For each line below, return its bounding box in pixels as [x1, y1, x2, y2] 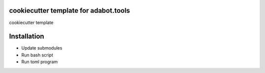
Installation [9, 32, 44, 41]
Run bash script [21, 52, 53, 58]
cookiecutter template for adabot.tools [9, 6, 130, 15]
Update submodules [21, 45, 62, 51]
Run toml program [21, 59, 58, 65]
